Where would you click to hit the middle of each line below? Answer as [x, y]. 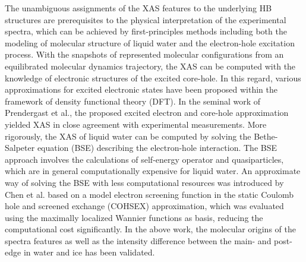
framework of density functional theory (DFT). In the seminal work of [133, 101]
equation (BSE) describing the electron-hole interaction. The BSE [157, 148]
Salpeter [20, 148]
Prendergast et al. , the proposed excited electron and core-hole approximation [147, 113]
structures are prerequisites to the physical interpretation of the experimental [146, 19]
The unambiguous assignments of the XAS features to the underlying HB [138, 8]
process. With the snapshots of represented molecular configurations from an [144, 54]
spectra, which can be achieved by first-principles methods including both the [146, 31]
